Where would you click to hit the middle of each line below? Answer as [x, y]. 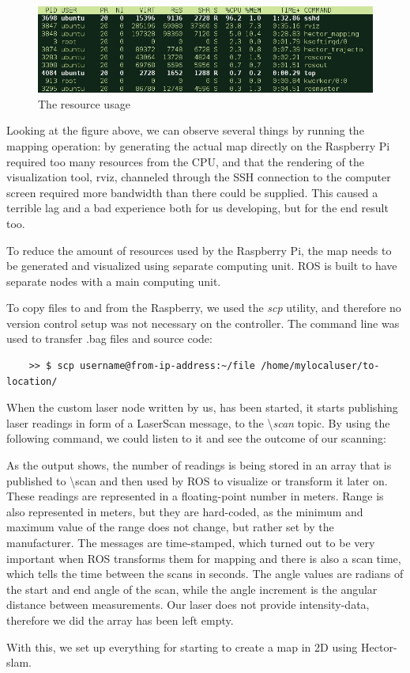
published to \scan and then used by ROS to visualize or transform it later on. [197, 480]
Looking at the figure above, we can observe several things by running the [185, 130]
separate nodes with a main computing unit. [114, 281]
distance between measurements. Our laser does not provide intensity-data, [188, 605]
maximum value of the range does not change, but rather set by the [170, 527]
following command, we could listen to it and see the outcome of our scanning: [196, 438]
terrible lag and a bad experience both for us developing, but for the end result [197, 208]
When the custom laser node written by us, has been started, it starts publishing [202, 407]
